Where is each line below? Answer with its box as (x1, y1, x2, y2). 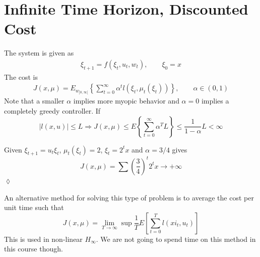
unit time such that (4, 202, 64, 213)
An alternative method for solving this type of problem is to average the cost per (4, 192, 254, 202)
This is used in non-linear (4, 233, 83, 244)
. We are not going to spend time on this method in (96, 233, 256, 244)
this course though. (4, 243, 63, 254)
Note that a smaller (4, 95, 64, 106)
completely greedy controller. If (4, 106, 101, 116)
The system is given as (4, 47, 74, 58)
